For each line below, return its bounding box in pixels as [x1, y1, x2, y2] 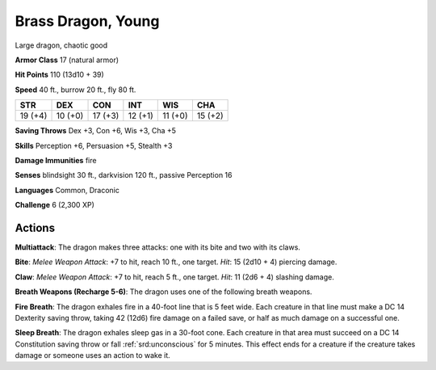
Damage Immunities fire [15, 155, 97, 165]
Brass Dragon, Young [15, 12, 160, 30]
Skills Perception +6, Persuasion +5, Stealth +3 [15, 141, 173, 150]
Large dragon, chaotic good [15, 40, 108, 50]
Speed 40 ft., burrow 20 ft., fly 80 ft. [15, 85, 136, 95]
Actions [15, 221, 56, 234]
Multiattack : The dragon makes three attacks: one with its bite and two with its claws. [15, 242, 300, 252]
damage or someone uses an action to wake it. [15, 351, 171, 360]
